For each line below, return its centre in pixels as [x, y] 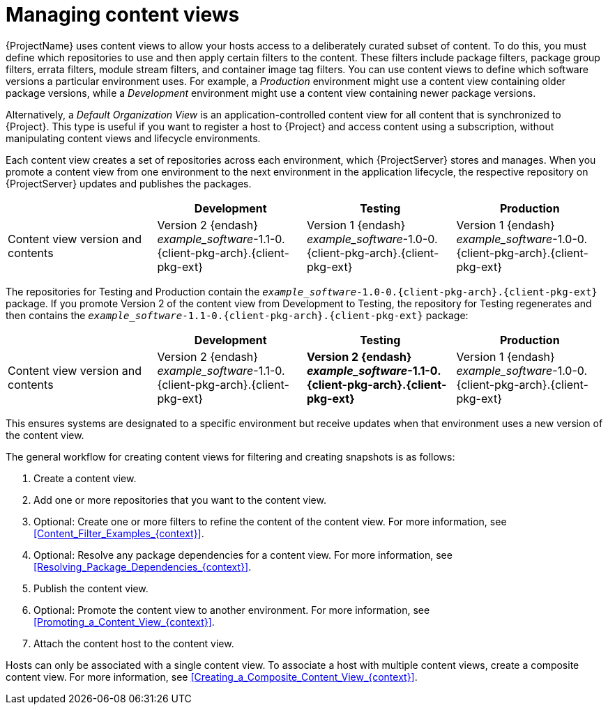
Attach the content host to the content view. [134, 643]
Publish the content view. [91, 588]
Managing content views [123, 15]
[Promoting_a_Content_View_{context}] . [124, 622]
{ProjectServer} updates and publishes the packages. [129, 183]
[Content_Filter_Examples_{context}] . [119, 533]
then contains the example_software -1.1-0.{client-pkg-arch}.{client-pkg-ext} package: [237, 315]
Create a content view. [85, 478]
